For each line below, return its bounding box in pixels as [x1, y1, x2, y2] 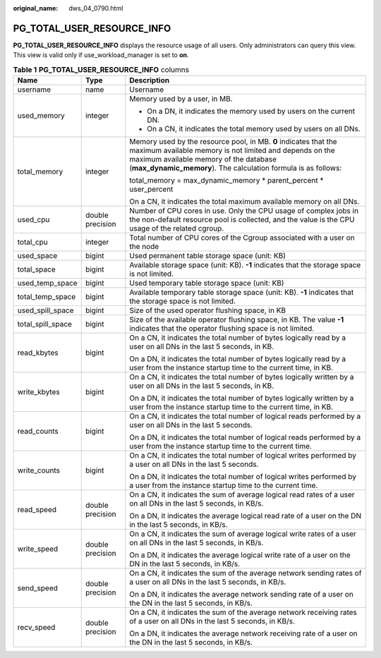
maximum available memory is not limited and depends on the [129, 145, 335, 155]
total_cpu [17, 237, 49, 247]
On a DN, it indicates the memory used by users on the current [147, 106, 356, 116]
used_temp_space [17, 279, 78, 288]
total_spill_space [17, 319, 72, 329]
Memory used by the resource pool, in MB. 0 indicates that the [129, 137, 338, 147]
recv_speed [17, 623, 56, 633]
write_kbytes [17, 387, 60, 397]
